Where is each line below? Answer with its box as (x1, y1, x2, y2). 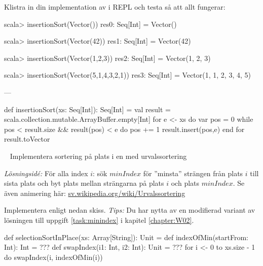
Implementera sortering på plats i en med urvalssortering (10, 150, 187, 161)
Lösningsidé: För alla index (4, 168, 88, 178)
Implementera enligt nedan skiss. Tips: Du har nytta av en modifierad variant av (4, 205, 255, 215)
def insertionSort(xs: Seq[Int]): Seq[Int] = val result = (4, 104, 171, 114)
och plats (171, 178, 200, 188)
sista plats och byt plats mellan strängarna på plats (4, 178, 164, 188)
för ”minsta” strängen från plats (143, 168, 243, 178)
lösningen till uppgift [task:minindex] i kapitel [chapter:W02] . (4, 214, 194, 225)
